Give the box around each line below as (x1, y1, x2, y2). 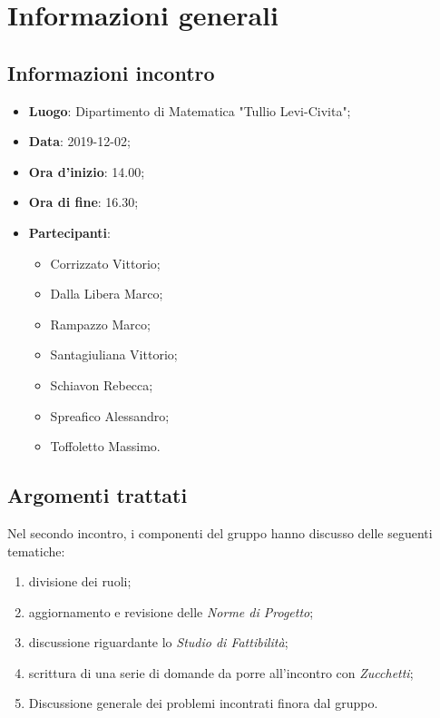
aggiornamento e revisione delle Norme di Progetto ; (28, 602, 314, 621)
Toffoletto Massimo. (50, 437, 161, 456)
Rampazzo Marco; (50, 314, 151, 333)
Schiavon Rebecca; (50, 375, 153, 394)
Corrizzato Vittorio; (50, 253, 161, 272)
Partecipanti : (28, 222, 111, 241)
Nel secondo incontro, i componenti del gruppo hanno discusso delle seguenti (7, 523, 433, 542)
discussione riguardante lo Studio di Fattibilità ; (28, 633, 288, 652)
